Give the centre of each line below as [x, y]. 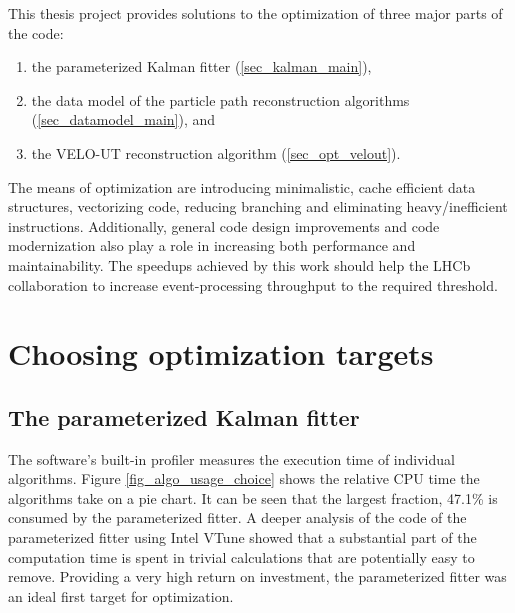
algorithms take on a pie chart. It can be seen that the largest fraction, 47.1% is [253, 497]
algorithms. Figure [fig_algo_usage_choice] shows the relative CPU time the [244, 478]
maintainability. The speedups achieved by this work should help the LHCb [239, 264]
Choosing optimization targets [221, 353]
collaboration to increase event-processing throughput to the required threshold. [253, 284]
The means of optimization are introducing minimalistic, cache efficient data [242, 186]
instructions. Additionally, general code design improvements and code [224, 225]
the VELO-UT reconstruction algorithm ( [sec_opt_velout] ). [216, 152]
